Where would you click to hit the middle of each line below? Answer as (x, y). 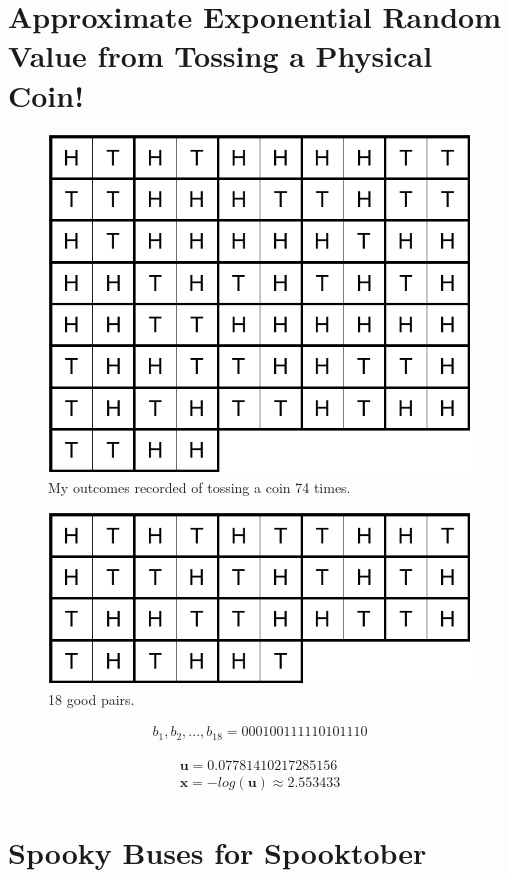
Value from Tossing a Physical (220, 55)
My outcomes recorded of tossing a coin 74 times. (199, 487)
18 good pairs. (91, 698)
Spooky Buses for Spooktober (217, 852)
